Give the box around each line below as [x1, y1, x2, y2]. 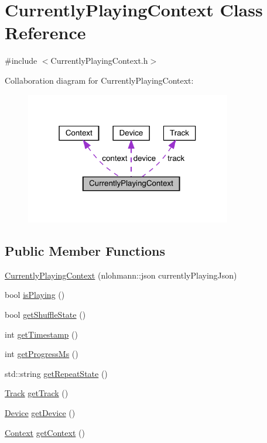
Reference [5, 20, 86, 44]
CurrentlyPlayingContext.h [50, 54, 148, 67]
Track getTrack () [5, 387, 69, 399]
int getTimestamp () [5, 328, 78, 340]
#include [5, 54, 37, 67]
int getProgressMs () [5, 348, 78, 360]
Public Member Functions [5, 242, 165, 260]
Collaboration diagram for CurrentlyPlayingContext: [5, 74, 194, 86]
